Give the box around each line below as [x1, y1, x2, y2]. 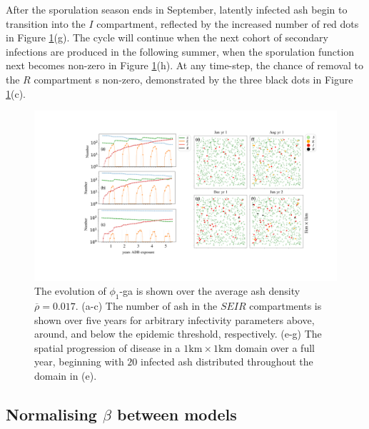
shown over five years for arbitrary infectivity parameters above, [34, 312, 315, 327]
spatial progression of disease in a [34, 340, 181, 355]
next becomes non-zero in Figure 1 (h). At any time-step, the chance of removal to [6, 58, 363, 73]
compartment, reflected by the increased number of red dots [96, 16, 359, 31]
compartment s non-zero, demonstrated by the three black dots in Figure [34, 71, 353, 86]
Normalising [6, 403, 97, 425]
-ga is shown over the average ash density [119, 283, 300, 298]
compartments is [249, 298, 322, 313]
